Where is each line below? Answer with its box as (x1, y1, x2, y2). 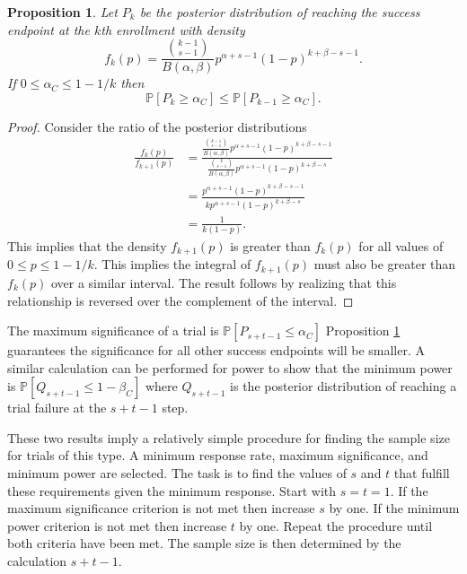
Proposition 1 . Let (7, 3, 118, 21)
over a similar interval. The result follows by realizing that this (50, 273, 397, 291)
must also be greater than (313, 255, 456, 274)
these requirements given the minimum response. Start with (7, 481, 337, 500)
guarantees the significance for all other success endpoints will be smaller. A (7, 341, 425, 360)
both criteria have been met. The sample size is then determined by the (7, 534, 401, 552)
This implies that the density (7, 237, 167, 256)
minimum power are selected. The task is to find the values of (7, 464, 347, 483)
